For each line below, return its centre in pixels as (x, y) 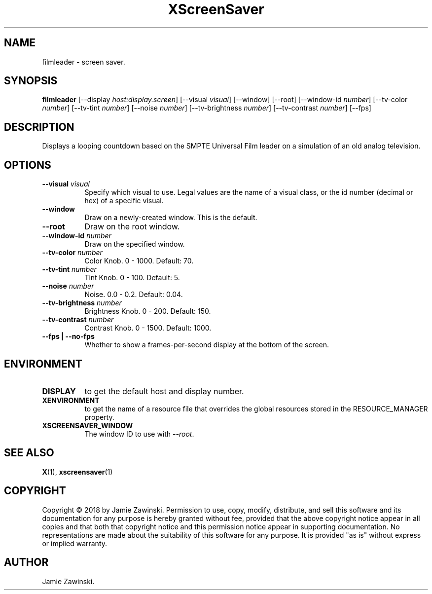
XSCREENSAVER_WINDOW (88, 425)
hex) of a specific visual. (124, 201)
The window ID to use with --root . (139, 434)
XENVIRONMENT (71, 400)
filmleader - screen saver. (84, 62)
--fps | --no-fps (68, 336)
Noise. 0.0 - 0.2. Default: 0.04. (134, 295)
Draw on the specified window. (135, 244)
